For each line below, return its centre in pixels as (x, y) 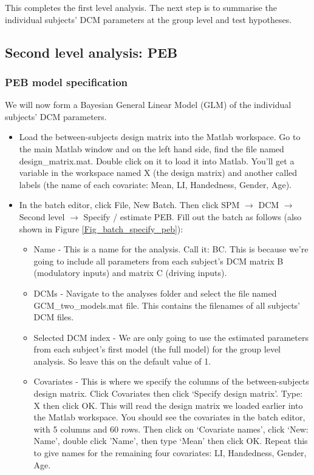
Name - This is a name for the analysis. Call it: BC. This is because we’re (171, 249)
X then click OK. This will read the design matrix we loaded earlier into (168, 405)
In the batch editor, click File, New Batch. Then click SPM (129, 205)
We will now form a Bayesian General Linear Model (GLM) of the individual (148, 105)
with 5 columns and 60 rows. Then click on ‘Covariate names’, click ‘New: (171, 429)
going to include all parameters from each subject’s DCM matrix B (159, 261)
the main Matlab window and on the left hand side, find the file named (152, 148)
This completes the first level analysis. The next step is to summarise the (141, 7)
